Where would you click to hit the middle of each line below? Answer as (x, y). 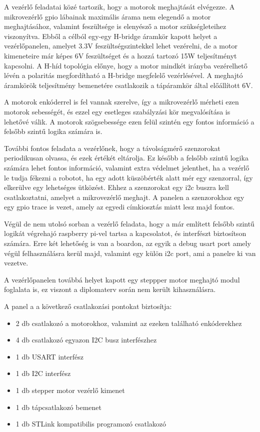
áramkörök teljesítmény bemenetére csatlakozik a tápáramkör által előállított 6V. (128, 85)
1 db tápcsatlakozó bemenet (58, 407)
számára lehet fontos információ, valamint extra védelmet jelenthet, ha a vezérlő (127, 167)
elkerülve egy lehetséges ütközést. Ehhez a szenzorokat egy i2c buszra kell (116, 187)
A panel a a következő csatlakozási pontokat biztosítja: (88, 306)
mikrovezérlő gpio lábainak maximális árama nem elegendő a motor (107, 16)
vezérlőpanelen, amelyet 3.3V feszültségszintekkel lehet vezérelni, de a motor (121, 46)
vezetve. (16, 263)
